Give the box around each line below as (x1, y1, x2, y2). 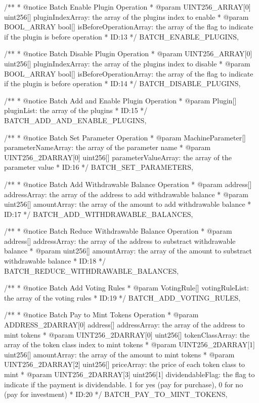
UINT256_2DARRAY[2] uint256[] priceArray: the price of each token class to (4, 359, 245, 370)
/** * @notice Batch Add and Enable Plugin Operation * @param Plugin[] (4, 95, 237, 105)
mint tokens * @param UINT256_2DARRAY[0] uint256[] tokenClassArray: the (4, 329, 250, 340)
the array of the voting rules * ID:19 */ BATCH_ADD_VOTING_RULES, (4, 292, 241, 303)
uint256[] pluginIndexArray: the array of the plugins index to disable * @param (4, 58, 250, 68)
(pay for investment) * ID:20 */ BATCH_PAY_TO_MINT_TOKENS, (4, 389, 228, 399)
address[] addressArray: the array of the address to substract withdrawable (4, 235, 236, 246)
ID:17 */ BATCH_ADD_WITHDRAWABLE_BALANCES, (4, 208, 193, 219)
